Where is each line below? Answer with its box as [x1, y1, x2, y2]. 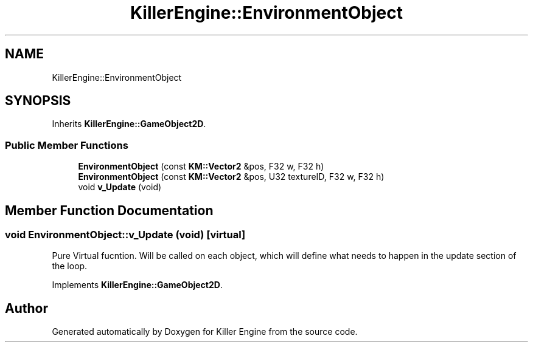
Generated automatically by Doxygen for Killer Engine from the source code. [52, 326, 358, 337]
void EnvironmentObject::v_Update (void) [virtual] [5, 228, 246, 241]
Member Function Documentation [5, 202, 214, 218]
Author [5, 300, 48, 316]
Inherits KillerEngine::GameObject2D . [52, 119, 206, 129]
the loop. [52, 261, 88, 272]
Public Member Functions [5, 139, 128, 151]
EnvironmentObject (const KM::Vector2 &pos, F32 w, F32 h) [78, 161, 324, 172]
